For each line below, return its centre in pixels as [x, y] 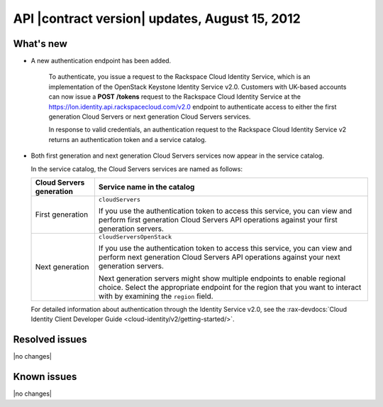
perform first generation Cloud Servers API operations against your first [218, 219]
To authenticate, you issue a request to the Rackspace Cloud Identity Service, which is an [179, 77]
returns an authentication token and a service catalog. [128, 139]
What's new [40, 44]
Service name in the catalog [146, 187]
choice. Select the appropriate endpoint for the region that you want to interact [230, 287]
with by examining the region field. [156, 296]
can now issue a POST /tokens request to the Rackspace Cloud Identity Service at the [175, 97]
